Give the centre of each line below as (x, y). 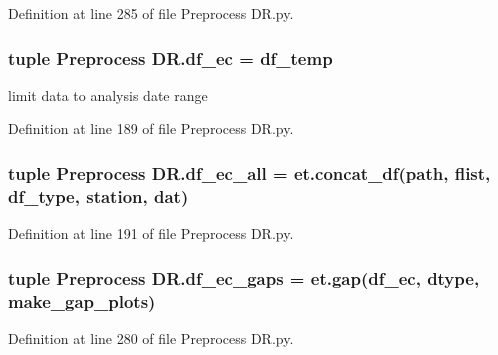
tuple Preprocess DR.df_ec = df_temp (170, 57)
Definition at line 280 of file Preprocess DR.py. (151, 337)
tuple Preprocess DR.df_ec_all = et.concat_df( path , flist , (249, 172)
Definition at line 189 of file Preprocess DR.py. (151, 128)
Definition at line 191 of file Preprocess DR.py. (151, 233)
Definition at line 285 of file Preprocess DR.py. (151, 13)
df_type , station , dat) (98, 195)
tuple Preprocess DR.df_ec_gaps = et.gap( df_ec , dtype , (244, 277)
